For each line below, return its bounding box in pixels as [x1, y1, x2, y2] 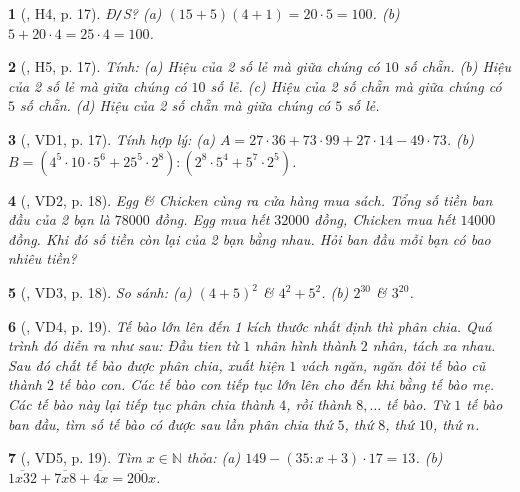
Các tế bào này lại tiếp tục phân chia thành [8, 393, 275, 414]
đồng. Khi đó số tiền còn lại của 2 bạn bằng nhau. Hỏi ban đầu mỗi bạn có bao [8, 228, 491, 249]
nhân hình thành [255, 335, 356, 356]
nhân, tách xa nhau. [372, 335, 496, 356]
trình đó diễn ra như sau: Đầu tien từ [8, 335, 239, 356]
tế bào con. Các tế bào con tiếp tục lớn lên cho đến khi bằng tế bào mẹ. [59, 374, 495, 395]
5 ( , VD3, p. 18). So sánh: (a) [8, 282, 192, 302]
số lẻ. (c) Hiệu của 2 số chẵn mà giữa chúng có [210, 75, 502, 96]
